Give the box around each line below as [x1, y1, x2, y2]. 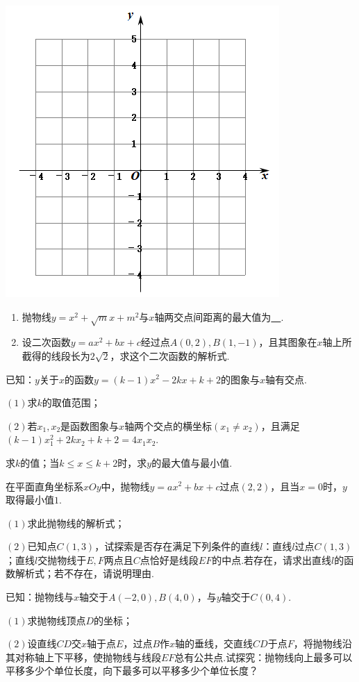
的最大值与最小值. [151, 455, 233, 469]
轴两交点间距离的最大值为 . [154, 309, 284, 324]
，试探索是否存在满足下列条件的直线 [94, 539, 260, 554]
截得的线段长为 [22, 348, 90, 363]
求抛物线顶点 [27, 613, 86, 627]
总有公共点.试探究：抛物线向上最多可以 [174, 649, 353, 664]
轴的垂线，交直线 [175, 636, 253, 651]
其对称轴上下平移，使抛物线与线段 [6, 649, 161, 664]
